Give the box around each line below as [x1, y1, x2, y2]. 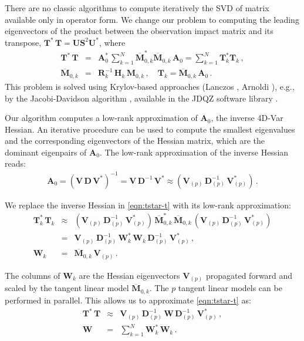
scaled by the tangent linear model [5, 282, 129, 294]
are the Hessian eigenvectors [79, 269, 180, 281]
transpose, [5, 36, 42, 48]
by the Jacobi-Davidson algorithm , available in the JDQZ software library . [5, 92, 278, 104]
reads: [5, 157, 26, 170]
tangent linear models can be [178, 282, 282, 294]
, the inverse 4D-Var [211, 112, 283, 124]
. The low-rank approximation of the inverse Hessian [99, 146, 289, 158]
